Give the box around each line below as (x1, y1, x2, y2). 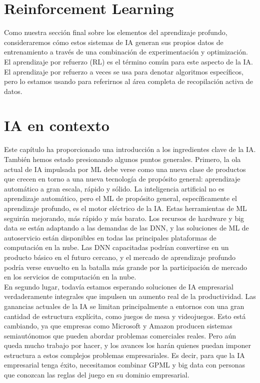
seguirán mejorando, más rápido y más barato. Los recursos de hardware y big (4, 212, 244, 223)
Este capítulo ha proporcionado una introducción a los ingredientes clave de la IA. (4, 144, 256, 154)
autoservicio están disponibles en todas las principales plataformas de (4, 232, 216, 242)
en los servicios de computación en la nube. (4, 271, 136, 282)
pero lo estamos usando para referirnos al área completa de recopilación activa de (4, 76, 253, 86)
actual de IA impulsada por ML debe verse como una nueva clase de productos (4, 163, 246, 174)
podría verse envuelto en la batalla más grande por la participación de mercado (4, 261, 247, 272)
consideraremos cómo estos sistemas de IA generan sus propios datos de (4, 36, 223, 47)
